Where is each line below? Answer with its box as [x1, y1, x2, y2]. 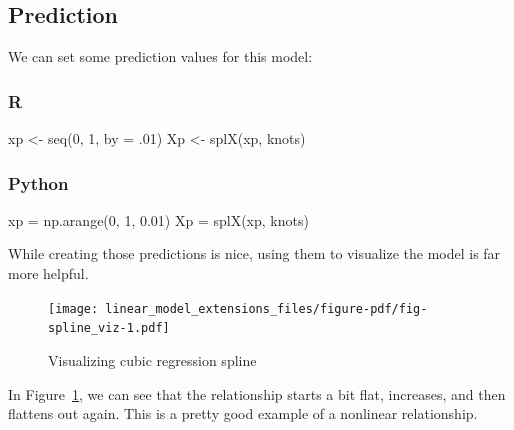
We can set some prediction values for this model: [8, 46, 313, 67]
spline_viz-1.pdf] [48, 321, 170, 336]
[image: [48, 301, 99, 316]
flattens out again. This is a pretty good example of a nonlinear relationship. [8, 403, 478, 424]
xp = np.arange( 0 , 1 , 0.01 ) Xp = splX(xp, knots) [8, 209, 309, 230]
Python [8, 170, 69, 195]
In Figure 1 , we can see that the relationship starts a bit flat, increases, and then [8, 383, 506, 404]
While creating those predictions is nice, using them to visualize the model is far [8, 243, 501, 264]
